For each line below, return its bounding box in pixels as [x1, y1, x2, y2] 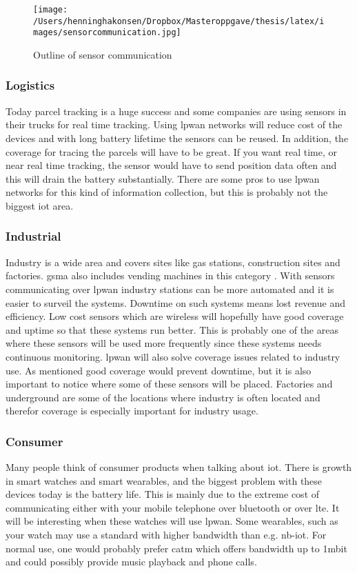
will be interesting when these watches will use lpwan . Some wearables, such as [6, 514, 338, 528]
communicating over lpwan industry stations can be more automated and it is [6, 281, 334, 296]
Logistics [6, 77, 55, 94]
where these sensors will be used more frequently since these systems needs [6, 336, 322, 350]
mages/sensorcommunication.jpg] [33, 28, 181, 38]
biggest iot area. [6, 198, 74, 212]
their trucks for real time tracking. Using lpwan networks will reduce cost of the [6, 117, 343, 132]
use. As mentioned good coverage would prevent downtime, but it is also [6, 363, 312, 377]
